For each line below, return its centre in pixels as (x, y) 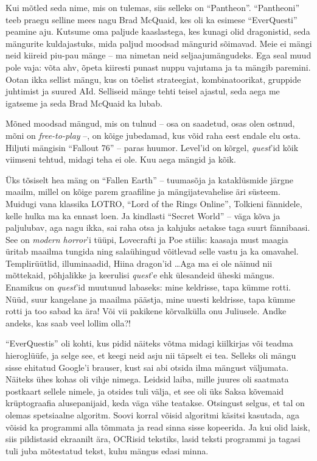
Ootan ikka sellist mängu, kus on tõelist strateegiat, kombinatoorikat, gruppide (153, 79)
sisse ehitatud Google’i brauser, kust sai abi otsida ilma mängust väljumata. (147, 367)
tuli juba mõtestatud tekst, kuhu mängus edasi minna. (107, 450)
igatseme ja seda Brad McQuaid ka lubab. (84, 103)
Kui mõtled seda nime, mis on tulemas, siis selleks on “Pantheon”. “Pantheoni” (153, 7)
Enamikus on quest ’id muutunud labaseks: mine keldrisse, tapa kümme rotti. (148, 287)
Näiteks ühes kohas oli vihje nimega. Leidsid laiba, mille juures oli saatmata (147, 379)
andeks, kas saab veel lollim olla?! (68, 322)
